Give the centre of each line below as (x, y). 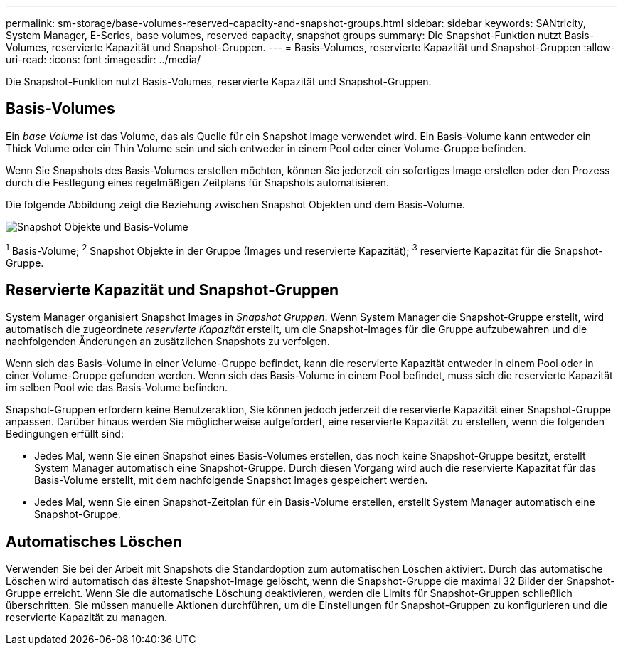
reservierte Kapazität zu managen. (86, 618)
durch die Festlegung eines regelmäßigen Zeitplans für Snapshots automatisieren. (198, 182)
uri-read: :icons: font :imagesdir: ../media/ (103, 59)
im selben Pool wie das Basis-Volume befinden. (117, 388)
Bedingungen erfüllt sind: (65, 434)
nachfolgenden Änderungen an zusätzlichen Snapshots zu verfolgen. (168, 342)
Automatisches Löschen (94, 541)
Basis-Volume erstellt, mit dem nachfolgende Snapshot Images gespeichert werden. (231, 480)
